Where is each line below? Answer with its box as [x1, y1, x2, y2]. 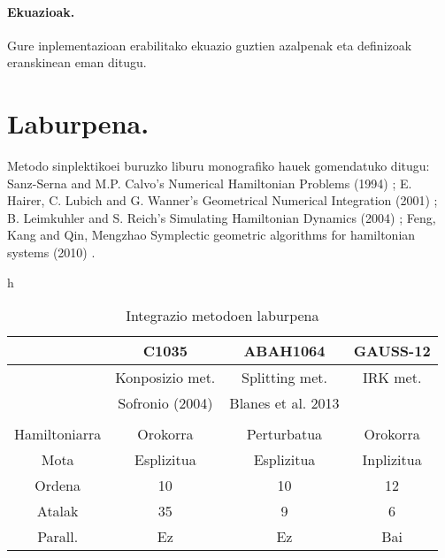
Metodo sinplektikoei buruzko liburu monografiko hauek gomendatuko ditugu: [7, 157, 430, 175]
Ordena [35, 475, 81, 496]
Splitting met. [242, 367, 327, 388]
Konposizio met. [115, 367, 216, 388]
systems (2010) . [7, 243, 96, 262]
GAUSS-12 [353, 340, 431, 362]
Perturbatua [246, 424, 323, 445]
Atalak [36, 501, 79, 522]
